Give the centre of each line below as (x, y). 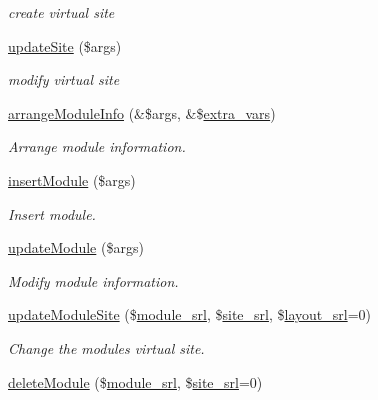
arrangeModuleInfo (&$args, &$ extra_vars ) (142, 112)
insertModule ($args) (72, 179)
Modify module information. (93, 280)
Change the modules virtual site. (106, 347)
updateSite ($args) (65, 45)
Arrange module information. (97, 146)
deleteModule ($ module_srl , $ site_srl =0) (135, 381)
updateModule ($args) (76, 247)
